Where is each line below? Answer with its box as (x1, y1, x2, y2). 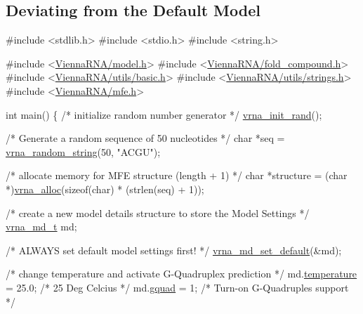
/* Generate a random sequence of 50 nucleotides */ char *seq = (6, 131, 285, 145)
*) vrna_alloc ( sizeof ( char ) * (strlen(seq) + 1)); (6, 181, 204, 196)
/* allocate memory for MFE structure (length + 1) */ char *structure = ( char (6, 168, 348, 183)
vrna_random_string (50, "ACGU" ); (6, 144, 161, 159)
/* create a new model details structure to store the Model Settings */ (6, 205, 310, 220)
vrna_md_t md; (6, 219, 77, 234)
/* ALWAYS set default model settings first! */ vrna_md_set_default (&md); (6, 242, 342, 257)
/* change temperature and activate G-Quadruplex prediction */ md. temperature (6, 266, 357, 281)
